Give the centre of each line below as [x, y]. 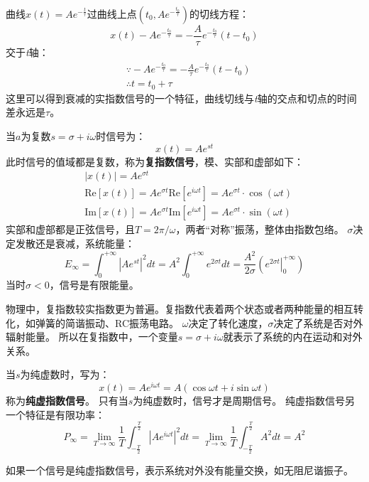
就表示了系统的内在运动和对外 [293, 337]
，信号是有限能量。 [94, 285]
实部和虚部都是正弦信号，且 [70, 229]
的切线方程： [219, 14]
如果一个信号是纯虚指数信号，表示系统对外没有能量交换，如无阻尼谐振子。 [180, 470]
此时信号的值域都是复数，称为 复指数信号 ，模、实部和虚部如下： [155, 161]
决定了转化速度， [228, 322]
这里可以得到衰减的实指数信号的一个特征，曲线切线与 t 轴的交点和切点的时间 [181, 98]
